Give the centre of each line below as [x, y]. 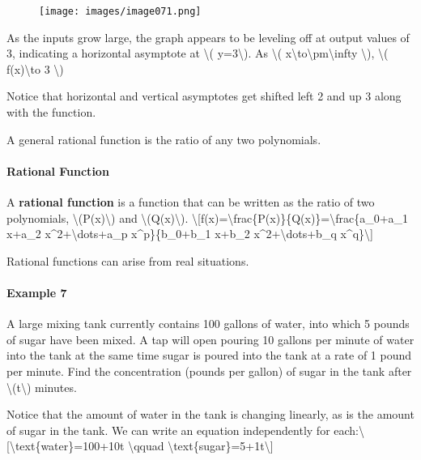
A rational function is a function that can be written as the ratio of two [191, 202]
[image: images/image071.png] [120, 11]
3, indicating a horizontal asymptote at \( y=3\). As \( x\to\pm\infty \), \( [198, 53]
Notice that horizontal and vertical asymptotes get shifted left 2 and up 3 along [204, 96]
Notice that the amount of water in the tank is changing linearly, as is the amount [210, 414]
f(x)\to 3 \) [35, 68]
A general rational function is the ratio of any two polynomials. [164, 139]
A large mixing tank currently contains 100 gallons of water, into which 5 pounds [208, 324]
